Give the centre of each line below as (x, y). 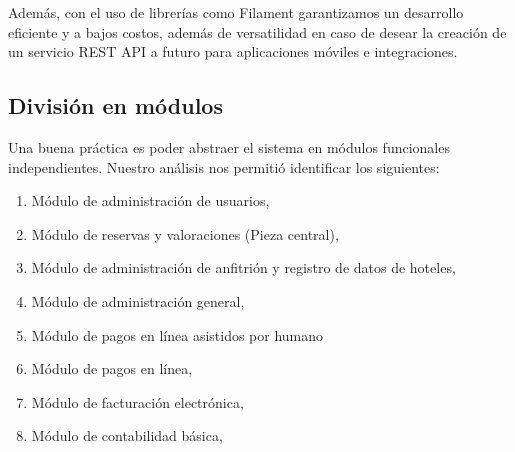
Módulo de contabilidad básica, (127, 435)
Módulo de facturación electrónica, (137, 401)
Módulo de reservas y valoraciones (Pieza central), (185, 233)
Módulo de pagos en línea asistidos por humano (177, 334)
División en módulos (115, 105)
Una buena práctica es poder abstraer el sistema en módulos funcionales (229, 146)
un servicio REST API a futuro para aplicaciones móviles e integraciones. (233, 51)
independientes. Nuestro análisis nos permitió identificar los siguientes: (224, 166)
